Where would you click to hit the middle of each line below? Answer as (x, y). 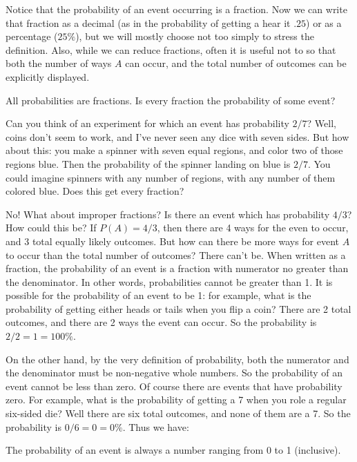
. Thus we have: (156, 426)
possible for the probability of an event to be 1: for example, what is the (158, 295)
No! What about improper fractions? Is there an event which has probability (168, 214)
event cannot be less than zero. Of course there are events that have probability (174, 386)
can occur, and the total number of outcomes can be (236, 63)
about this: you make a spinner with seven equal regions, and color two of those (174, 150)
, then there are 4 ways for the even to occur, (253, 228)
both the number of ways (59, 63)
